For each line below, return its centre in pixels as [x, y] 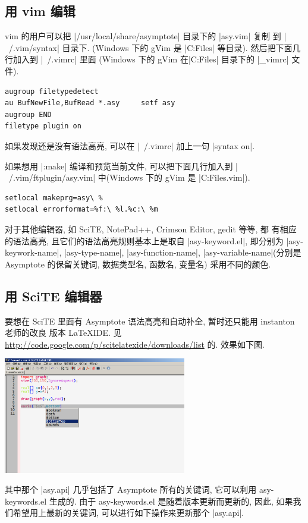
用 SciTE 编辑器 [54, 296]
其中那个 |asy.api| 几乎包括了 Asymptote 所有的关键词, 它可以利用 [131, 489]
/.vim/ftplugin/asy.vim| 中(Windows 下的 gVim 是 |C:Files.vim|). [129, 177]
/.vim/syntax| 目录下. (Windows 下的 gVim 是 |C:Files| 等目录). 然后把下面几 [155, 47]
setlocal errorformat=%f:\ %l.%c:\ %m [81, 209]
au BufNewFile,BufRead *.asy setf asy [90, 103]
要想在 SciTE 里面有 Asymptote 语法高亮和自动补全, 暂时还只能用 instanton [150, 321]
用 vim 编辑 [40, 11]
